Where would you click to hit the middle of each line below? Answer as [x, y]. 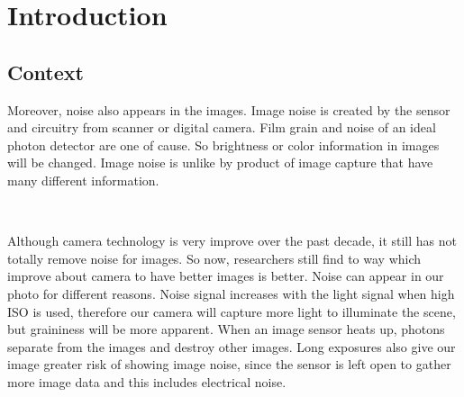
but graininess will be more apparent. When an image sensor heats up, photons [226, 329]
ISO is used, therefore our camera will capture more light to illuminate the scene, [232, 311]
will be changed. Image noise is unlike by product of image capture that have [220, 162]
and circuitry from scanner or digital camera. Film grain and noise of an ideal [222, 127]
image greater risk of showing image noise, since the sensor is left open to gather [229, 364]
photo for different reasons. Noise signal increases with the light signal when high [231, 293]
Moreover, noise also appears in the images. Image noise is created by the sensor [229, 109]
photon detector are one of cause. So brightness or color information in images [223, 144]
